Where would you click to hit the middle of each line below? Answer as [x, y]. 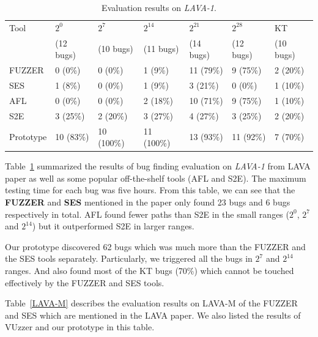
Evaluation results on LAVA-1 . [159, 7]
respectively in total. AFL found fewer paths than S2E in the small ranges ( [147, 214]
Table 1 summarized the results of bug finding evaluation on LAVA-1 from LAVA [158, 166]
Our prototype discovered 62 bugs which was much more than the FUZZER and [155, 246]
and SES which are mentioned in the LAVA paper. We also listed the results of [153, 315]
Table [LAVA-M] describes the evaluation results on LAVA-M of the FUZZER [151, 303]
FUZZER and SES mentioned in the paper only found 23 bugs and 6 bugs [148, 202]
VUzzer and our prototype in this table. [80, 327]
